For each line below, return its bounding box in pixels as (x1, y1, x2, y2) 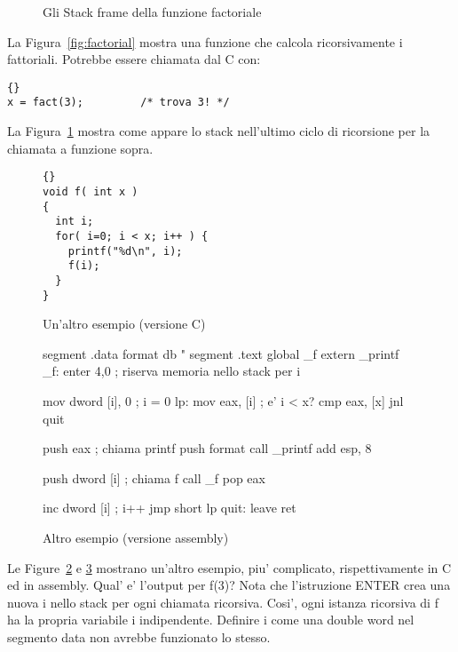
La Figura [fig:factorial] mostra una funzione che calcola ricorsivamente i (7, 32, 403, 51)
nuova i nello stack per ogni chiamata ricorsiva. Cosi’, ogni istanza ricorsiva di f (7, 592, 438, 611)
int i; (55, 215, 94, 228)
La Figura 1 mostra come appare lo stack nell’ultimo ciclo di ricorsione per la (7, 122, 430, 140)
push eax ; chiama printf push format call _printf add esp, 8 (43, 439, 372, 457)
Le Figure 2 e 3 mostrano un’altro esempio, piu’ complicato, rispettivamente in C (7, 558, 452, 576)
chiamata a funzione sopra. (7, 139, 154, 157)
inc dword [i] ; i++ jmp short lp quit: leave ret (43, 498, 296, 517)
